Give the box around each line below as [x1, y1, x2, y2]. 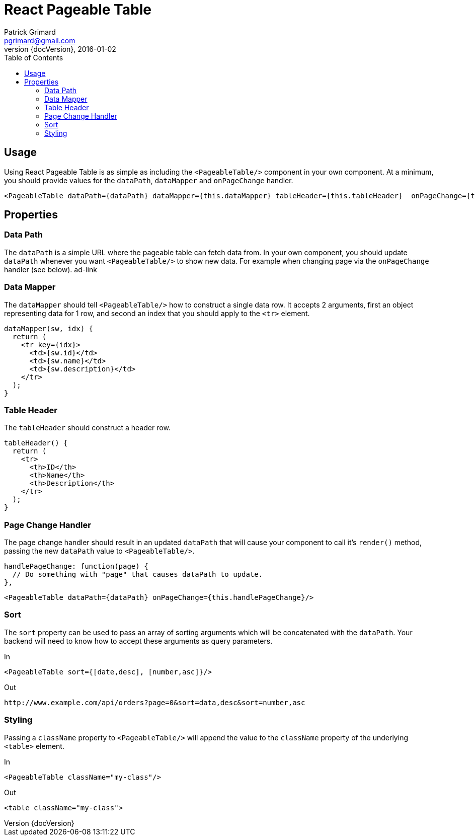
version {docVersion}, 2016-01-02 [4, 44, 116, 53]
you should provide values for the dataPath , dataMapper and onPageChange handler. [4, 176, 293, 185]
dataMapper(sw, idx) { [4, 324, 94, 333]
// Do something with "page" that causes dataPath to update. [12, 570, 263, 579]
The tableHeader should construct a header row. [4, 423, 171, 432]
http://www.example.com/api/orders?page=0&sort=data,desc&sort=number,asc [4, 698, 305, 707]
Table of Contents [4, 53, 63, 62]
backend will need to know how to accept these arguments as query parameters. [4, 636, 273, 645]
